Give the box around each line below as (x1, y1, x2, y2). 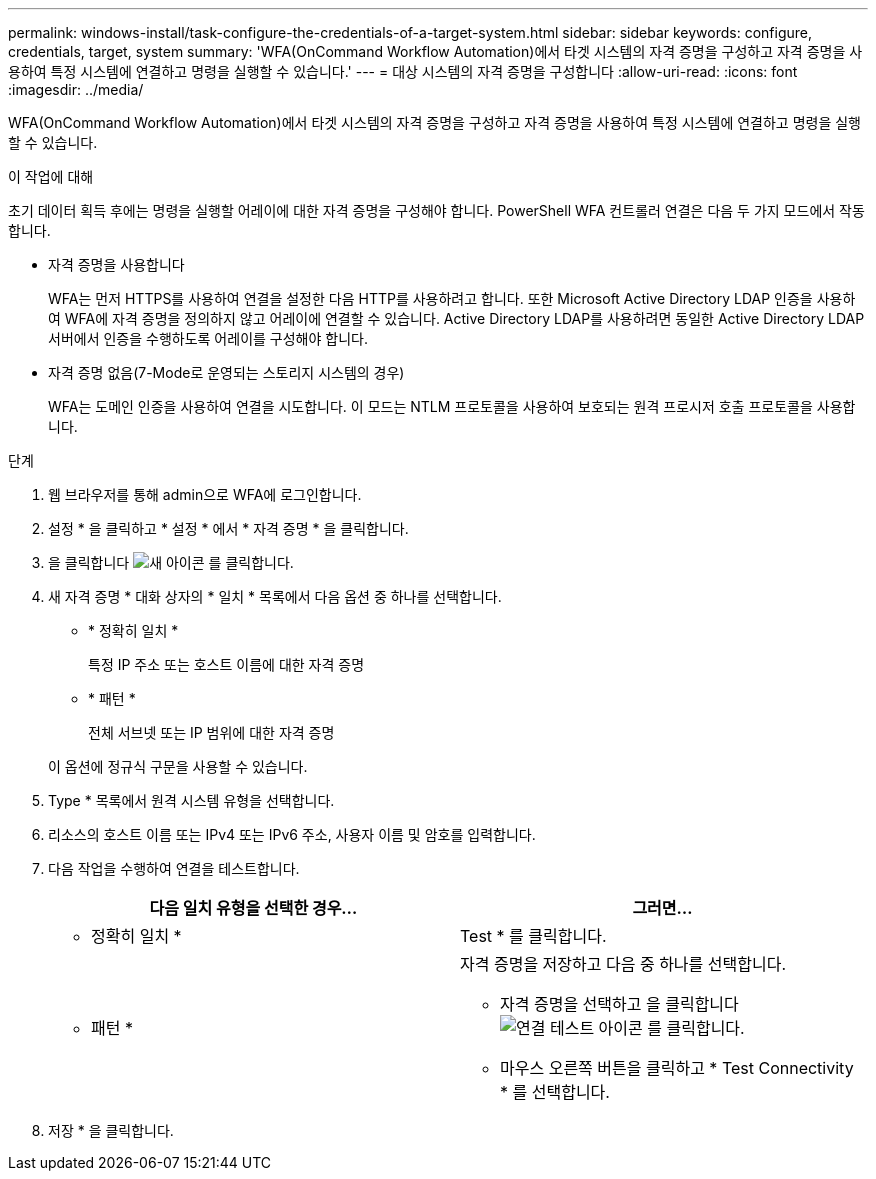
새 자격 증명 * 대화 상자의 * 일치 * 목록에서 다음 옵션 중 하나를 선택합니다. (48, 588, 502, 605)
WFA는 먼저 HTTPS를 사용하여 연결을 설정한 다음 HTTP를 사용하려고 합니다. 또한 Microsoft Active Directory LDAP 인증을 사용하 (48, 290, 856, 307)
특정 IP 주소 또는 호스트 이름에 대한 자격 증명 (88, 656, 365, 673)
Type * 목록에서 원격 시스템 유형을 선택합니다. (48, 792, 335, 809)
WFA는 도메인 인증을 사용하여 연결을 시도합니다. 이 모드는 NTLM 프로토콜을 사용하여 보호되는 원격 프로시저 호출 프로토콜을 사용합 (48, 398, 856, 415)
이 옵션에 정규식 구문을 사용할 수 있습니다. (48, 758, 308, 775)
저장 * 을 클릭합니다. (48, 1122, 174, 1139)
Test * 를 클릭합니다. (460, 926, 607, 946)
